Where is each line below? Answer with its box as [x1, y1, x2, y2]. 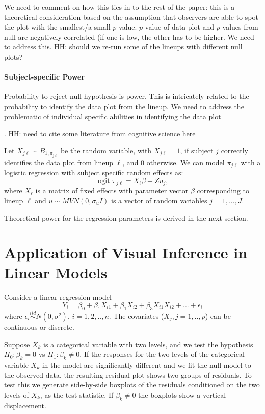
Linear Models [4, 262, 108, 283]
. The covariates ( [109, 310, 164, 321]
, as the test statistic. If [40, 389, 114, 400]
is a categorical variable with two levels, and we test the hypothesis [43, 339, 253, 349]
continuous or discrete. [4, 322, 74, 332]
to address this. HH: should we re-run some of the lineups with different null [4, 41, 243, 52]
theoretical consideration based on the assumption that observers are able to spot [4, 11, 258, 22]
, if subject [180, 145, 214, 156]
